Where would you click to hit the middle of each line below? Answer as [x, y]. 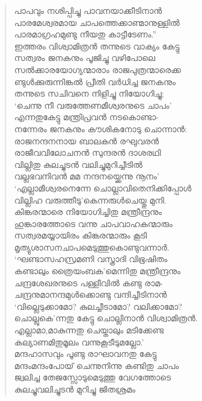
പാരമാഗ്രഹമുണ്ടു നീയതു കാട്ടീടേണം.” [85, 34]
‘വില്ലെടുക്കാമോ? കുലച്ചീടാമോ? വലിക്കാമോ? [98, 306]
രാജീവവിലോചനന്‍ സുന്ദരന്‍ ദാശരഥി [87, 152]
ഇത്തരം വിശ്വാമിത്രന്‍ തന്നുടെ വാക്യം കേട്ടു [97, 46]
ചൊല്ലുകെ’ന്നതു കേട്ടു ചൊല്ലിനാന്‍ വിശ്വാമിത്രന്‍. [106, 318]
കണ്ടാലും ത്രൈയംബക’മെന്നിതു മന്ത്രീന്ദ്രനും [97, 271]
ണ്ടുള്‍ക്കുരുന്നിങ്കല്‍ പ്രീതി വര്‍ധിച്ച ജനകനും [95, 81]
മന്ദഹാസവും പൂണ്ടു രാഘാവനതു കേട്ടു [85, 354]
